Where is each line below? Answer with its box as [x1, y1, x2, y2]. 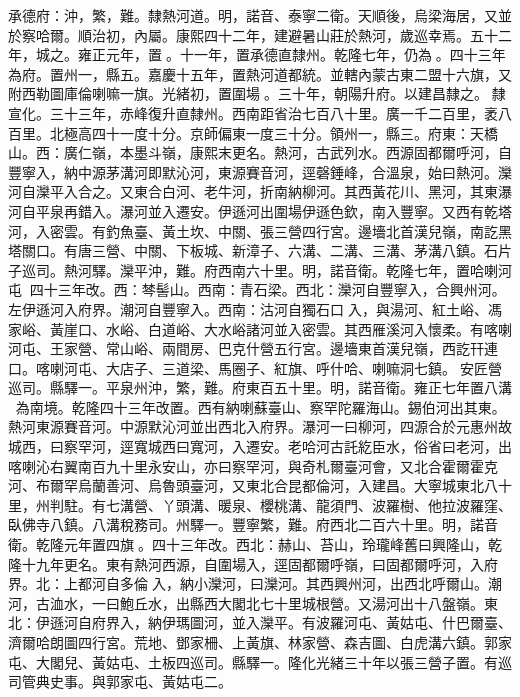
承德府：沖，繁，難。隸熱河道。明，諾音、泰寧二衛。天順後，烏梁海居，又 [8, 5, 498, 25]
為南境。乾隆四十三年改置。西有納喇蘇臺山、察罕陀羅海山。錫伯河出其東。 [15, 396, 506, 417]
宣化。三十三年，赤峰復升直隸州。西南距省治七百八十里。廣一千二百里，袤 [8, 102, 498, 123]
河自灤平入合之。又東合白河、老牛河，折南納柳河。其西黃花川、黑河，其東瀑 [8, 181, 512, 202]
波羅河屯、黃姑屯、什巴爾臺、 [315, 612, 512, 633]
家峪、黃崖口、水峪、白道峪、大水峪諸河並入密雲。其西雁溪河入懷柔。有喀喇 [8, 318, 512, 339]
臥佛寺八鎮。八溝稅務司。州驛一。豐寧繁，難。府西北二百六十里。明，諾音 [8, 514, 498, 535]
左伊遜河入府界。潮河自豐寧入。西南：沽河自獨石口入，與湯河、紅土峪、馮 [8, 298, 502, 319]
